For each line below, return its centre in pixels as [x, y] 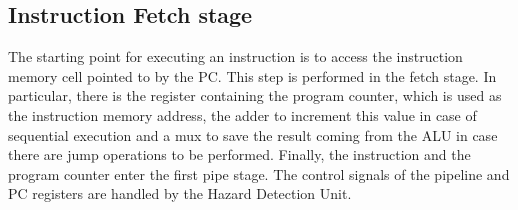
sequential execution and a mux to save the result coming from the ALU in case [253, 134]
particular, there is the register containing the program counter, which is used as [255, 95]
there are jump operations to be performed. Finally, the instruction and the [239, 154]
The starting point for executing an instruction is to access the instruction [235, 56]
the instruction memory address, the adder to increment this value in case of [242, 114]
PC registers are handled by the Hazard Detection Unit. [180, 193]
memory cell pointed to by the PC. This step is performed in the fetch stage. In [252, 75]
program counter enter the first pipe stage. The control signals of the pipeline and [259, 173]
